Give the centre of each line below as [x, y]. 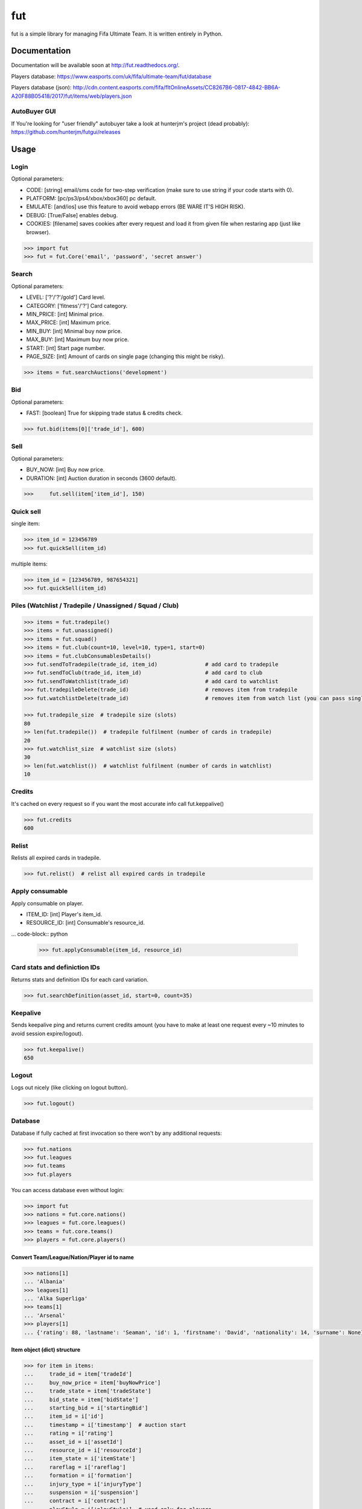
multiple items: [29, 564]
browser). [38, 232]
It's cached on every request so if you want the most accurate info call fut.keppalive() [118, 803]
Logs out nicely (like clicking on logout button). [69, 1087]
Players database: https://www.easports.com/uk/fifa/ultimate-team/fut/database [111, 76]
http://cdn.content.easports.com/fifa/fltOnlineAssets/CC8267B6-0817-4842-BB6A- [176, 88]
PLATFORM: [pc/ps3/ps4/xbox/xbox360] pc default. [91, 199]
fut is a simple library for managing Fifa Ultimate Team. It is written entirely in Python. [117, 34]
